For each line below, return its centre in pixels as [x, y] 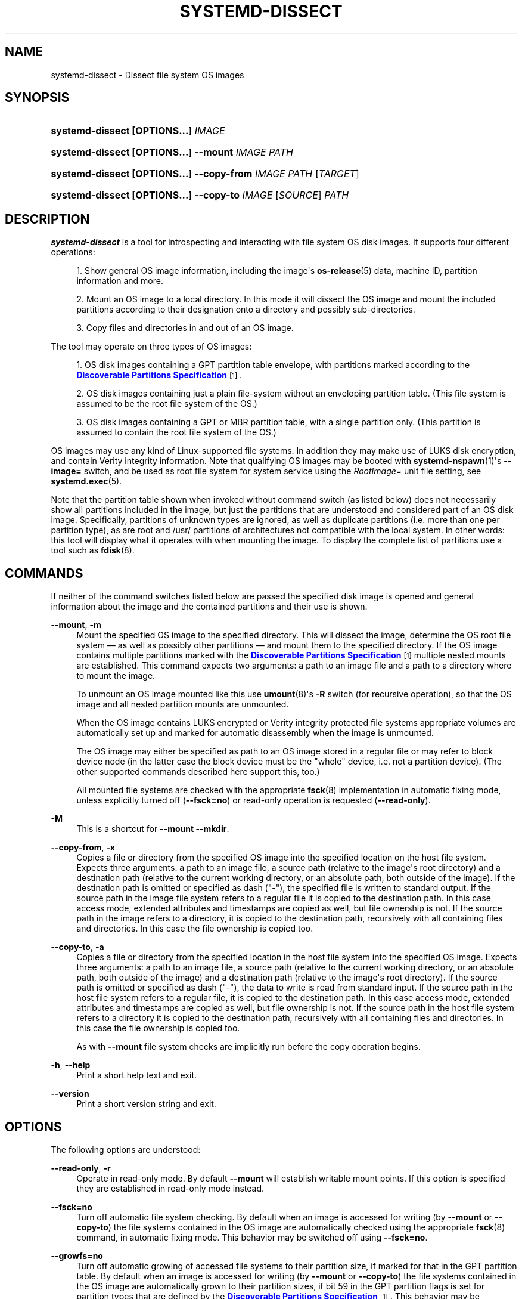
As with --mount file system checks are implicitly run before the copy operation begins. [248, 1047]
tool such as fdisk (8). [93, 550]
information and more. [120, 281]
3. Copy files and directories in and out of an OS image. [185, 328]
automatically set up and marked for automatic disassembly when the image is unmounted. [255, 733]
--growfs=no [77, 1255]
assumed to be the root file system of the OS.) [167, 404]
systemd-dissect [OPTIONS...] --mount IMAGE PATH [172, 152]
